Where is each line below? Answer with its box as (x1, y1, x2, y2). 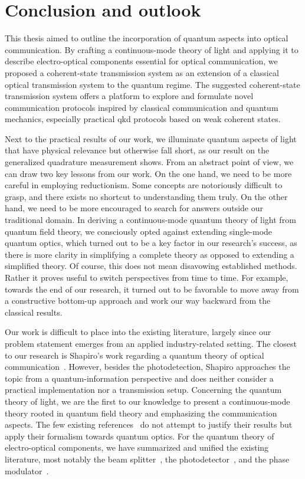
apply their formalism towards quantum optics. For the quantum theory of (5, 429, 274, 442)
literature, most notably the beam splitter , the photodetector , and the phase (5, 452, 290, 465)
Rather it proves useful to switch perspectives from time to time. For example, (5, 271, 288, 283)
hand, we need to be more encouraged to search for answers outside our (5, 202, 264, 214)
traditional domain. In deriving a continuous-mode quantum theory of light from (5, 214, 296, 226)
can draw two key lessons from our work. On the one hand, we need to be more (5, 167, 292, 179)
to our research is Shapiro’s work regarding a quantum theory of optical (5, 349, 264, 361)
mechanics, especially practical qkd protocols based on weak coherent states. (5, 113, 281, 125)
